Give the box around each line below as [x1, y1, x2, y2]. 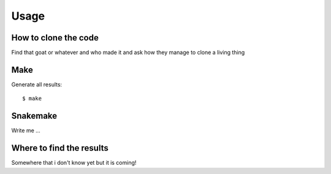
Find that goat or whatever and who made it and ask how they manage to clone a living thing [11, 49, 245, 56]
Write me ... [11, 127, 41, 134]
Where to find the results [11, 143, 108, 153]
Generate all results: [11, 80, 63, 88]
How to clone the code [11, 32, 99, 43]
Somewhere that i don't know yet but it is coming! [11, 159, 137, 167]
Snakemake [11, 111, 58, 121]
